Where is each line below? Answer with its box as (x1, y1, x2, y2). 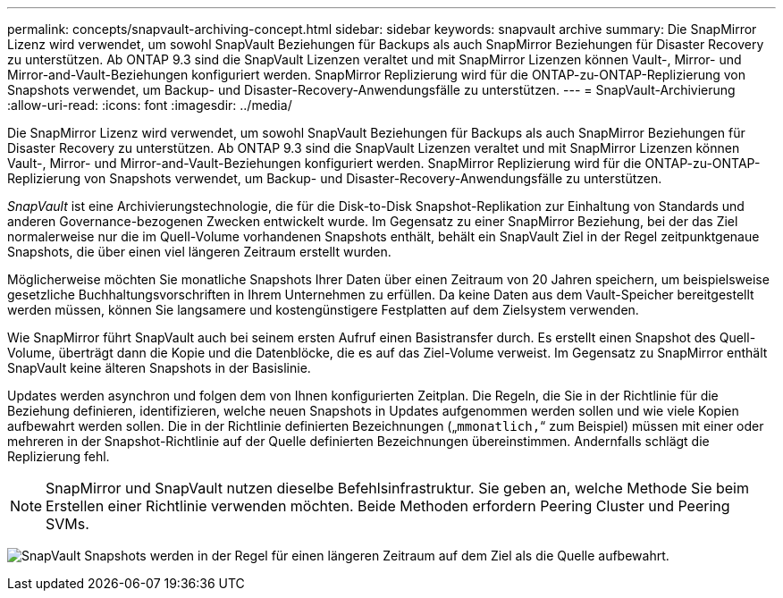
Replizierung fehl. (7, 449, 110, 464)
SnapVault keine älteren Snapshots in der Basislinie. (7, 360, 311, 375)
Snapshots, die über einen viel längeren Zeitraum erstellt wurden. (7, 244, 391, 259)
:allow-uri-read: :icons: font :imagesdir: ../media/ (7, 97, 292, 113)
